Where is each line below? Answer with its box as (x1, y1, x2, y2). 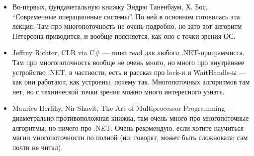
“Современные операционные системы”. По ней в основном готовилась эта (12, 11, 240, 21)
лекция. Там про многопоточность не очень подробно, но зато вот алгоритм (12, 21, 242, 31)
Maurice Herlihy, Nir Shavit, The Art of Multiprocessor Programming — (12, 103, 235, 113)
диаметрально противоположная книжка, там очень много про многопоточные (12, 112, 249, 123)
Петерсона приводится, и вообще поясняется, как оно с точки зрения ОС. (12, 30, 236, 41)
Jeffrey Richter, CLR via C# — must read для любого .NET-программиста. (12, 47, 245, 58)
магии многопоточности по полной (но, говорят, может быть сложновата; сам (12, 132, 248, 143)
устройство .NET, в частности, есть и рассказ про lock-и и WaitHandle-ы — (12, 67, 246, 77)
